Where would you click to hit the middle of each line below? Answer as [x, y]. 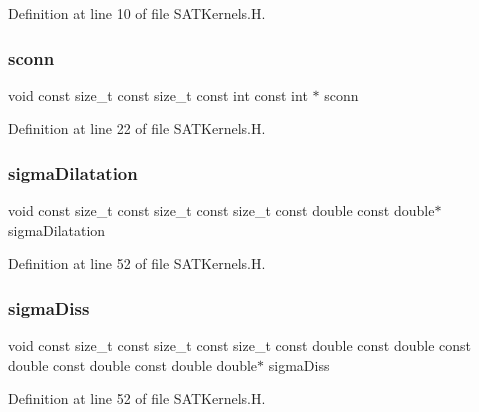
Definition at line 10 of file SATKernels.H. [137, 13]
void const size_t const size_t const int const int [158, 94]
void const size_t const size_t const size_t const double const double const [240, 345]
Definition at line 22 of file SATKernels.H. [137, 128]
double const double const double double [133, 364]
